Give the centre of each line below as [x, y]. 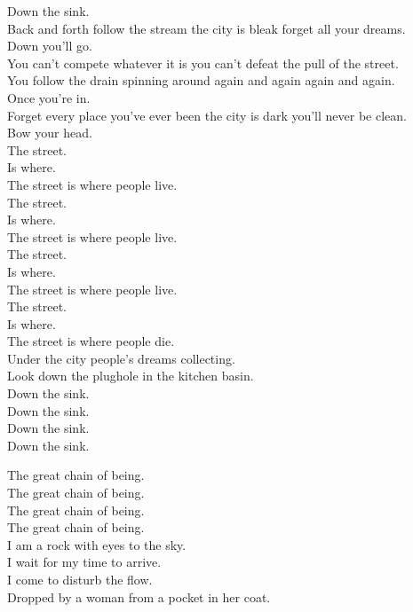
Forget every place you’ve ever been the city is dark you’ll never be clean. [207, 115]
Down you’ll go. [50, 46]
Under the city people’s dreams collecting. [121, 358]
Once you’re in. [49, 97]
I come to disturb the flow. [80, 579]
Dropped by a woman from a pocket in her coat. [139, 596]
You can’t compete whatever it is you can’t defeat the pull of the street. [203, 63]
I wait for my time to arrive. [84, 562]
